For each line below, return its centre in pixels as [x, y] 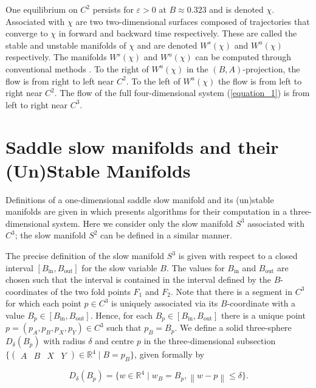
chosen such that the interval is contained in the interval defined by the [139, 279]
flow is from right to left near [60, 81]
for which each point [43, 303]
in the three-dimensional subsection [210, 341]
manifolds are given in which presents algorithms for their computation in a [146, 211]
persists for [113, 9]
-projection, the [271, 68]
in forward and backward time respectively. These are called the [178, 33]
